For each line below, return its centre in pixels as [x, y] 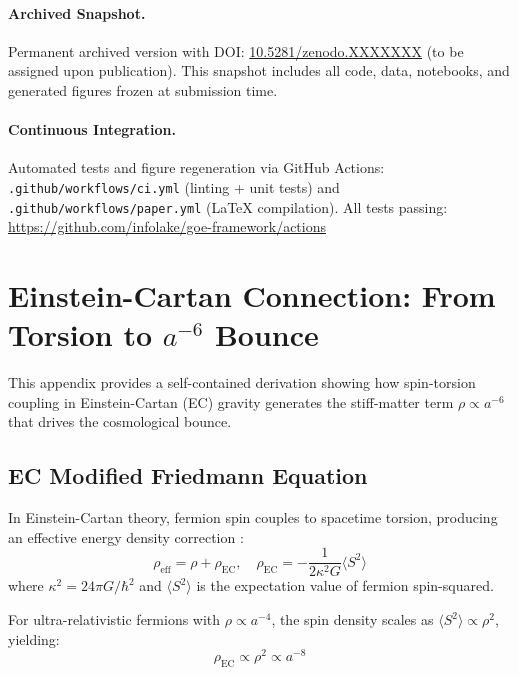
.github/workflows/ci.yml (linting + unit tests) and [174, 186]
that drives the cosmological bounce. [120, 421]
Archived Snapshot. [77, 12]
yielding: [34, 638]
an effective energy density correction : [126, 536]
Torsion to [80, 334]
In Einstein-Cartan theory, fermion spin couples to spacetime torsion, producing [253, 517]
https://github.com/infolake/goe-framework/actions [167, 226]
